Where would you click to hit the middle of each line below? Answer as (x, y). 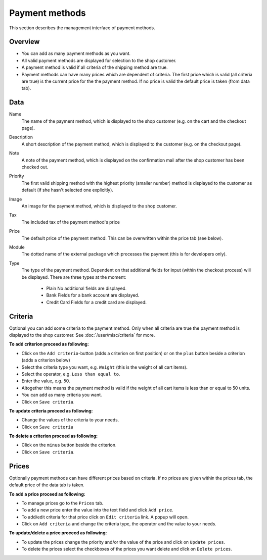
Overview (24, 42)
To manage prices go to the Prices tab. (63, 503)
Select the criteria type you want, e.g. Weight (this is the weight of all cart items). (105, 367)
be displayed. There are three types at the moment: (74, 277)
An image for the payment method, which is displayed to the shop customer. (99, 206)
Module (17, 247)
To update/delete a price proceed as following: (58, 533)
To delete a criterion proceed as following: (53, 436)
